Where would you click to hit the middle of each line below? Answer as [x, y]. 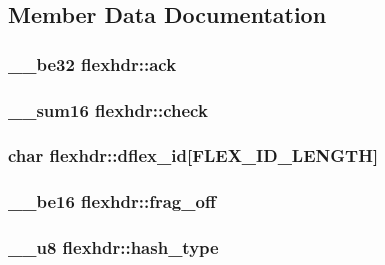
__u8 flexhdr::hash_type [113, 247]
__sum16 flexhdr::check [108, 109]
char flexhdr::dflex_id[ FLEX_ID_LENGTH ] [193, 155]
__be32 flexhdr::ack [92, 63]
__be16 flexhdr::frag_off [112, 201]
